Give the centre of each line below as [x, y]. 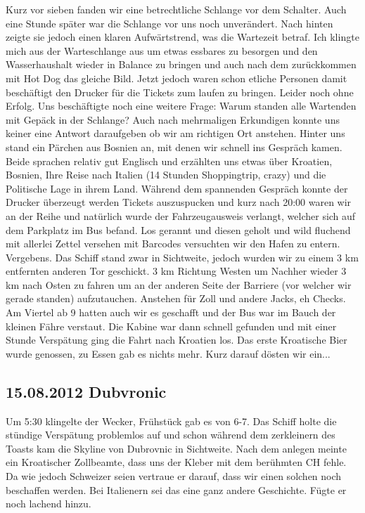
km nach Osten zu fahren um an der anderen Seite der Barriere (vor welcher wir [179, 284]
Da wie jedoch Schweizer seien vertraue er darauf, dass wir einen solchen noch [174, 476]
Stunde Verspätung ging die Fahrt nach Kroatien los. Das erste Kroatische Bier [177, 340]
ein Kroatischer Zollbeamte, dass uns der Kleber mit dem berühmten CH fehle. [176, 462]
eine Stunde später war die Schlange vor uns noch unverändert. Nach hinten [169, 23]
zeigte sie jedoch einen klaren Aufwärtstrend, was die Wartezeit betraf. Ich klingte [182, 37]
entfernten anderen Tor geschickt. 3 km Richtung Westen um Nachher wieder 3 [176, 271]
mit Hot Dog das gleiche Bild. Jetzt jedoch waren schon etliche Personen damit [177, 78]
